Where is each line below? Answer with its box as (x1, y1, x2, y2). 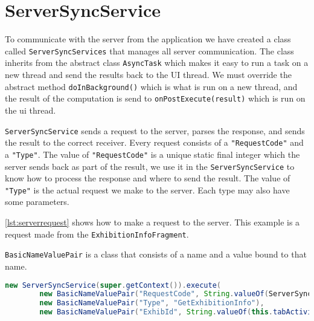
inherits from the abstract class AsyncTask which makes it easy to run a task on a (5, 56, 309, 69)
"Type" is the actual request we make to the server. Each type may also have (5, 183, 290, 196)
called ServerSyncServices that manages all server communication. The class (5, 44, 294, 57)
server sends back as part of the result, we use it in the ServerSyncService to (5, 160, 295, 172)
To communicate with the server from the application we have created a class (5, 33, 291, 45)
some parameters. (5, 195, 69, 208)
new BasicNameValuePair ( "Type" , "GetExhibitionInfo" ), (39, 299, 264, 308)
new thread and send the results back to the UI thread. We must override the (5, 68, 292, 81)
